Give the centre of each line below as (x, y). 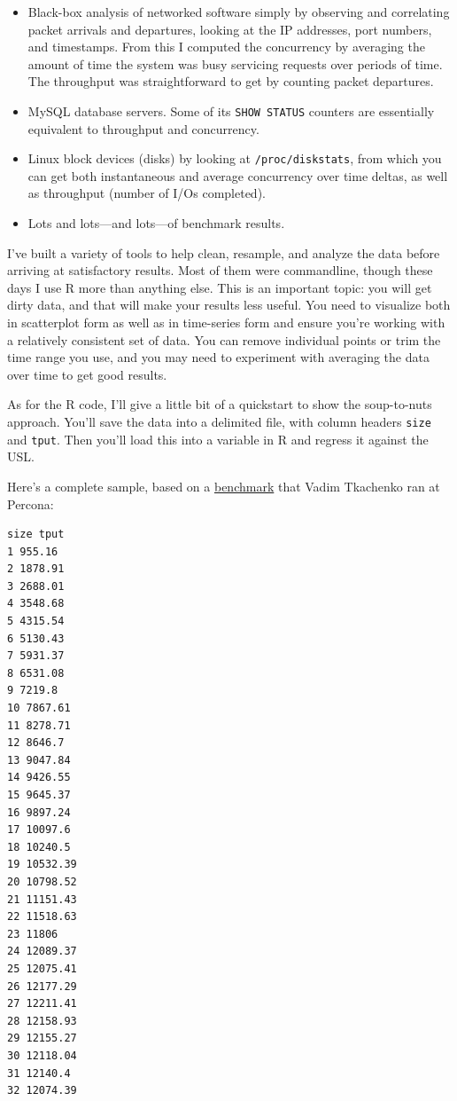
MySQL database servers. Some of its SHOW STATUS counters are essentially (231, 110)
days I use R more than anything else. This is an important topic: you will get (220, 287)
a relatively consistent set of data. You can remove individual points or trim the (224, 339)
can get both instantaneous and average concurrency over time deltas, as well (238, 175)
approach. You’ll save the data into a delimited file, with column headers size (219, 421)
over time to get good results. (87, 374)
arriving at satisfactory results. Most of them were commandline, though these (220, 270)
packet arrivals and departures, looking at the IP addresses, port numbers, (230, 29)
